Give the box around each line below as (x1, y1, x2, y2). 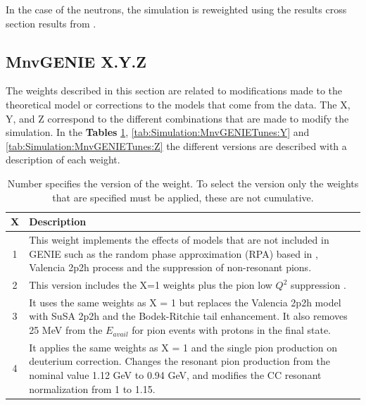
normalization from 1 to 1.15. (29, 381, 156, 396)
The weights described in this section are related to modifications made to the (6, 83, 343, 98)
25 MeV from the (29, 323, 103, 337)
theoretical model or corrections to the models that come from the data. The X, (6, 96, 351, 111)
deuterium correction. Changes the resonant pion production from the (29, 354, 330, 368)
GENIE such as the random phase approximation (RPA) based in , (29, 246, 318, 261)
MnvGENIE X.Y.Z (6, 50, 146, 72)
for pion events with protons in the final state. (132, 323, 331, 337)
